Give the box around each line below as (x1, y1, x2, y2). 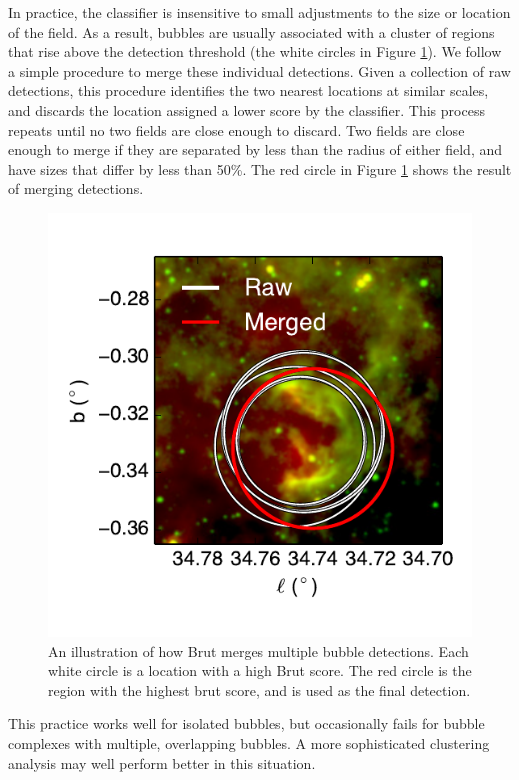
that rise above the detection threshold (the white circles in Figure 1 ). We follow (8, 41, 502, 62)
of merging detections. (8, 178, 144, 199)
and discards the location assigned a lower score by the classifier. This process (8, 99, 485, 120)
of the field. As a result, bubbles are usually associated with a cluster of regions (8, 21, 495, 42)
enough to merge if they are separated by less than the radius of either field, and (8, 139, 503, 160)
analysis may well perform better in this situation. (8, 752, 316, 773)
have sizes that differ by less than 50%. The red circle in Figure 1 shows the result (8, 158, 512, 179)
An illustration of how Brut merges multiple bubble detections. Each (48, 640, 469, 661)
